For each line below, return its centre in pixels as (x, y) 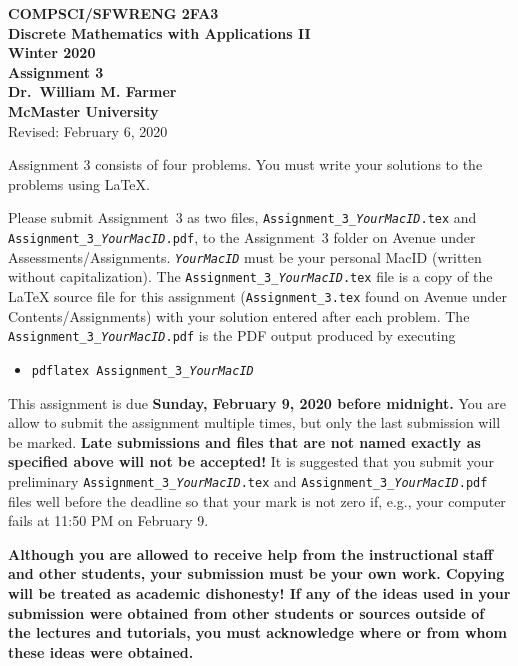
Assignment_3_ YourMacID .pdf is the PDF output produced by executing (232, 335)
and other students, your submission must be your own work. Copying (256, 573)
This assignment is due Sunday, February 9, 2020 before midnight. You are (257, 402)
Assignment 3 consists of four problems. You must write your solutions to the (245, 164)
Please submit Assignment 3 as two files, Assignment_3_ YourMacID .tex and (242, 217)
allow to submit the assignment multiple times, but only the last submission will (254, 422)
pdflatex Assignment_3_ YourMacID (142, 370)
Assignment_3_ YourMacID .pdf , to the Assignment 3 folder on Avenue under (242, 237)
